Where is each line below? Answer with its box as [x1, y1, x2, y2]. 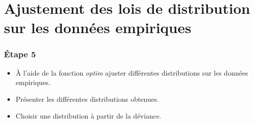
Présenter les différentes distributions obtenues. [15, 93, 159, 104]
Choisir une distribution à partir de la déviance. [15, 110, 161, 121]
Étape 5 [4, 48, 36, 60]
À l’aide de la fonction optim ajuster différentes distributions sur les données [15, 67, 248, 78]
